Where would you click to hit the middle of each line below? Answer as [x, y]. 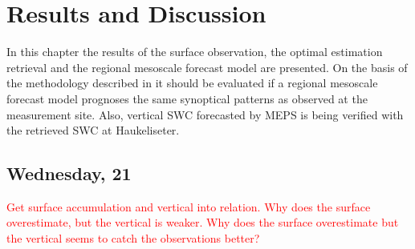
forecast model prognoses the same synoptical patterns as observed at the [187, 98]
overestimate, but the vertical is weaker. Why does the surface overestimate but [203, 222]
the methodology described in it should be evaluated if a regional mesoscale [192, 83]
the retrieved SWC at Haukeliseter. [93, 130]
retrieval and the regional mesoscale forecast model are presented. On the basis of [207, 67]
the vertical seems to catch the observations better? [133, 238]
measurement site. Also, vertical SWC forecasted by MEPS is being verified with [205, 114]
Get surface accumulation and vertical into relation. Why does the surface [189, 206]
